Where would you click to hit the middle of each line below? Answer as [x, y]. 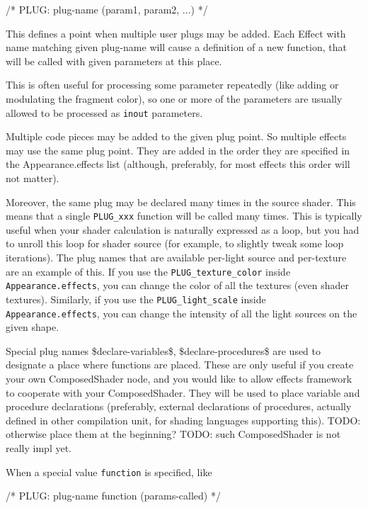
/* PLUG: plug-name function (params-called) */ [113, 496]
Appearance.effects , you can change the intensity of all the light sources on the [182, 313]
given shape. [33, 327]
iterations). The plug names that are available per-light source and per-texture [176, 258]
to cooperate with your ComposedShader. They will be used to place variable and [183, 392]
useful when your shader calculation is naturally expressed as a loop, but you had [183, 229]
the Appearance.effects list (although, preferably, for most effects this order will [178, 164]
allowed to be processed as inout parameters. [104, 112]
